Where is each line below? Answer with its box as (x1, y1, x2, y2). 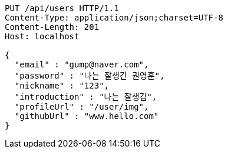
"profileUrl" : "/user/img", (14, 102, 149, 111)
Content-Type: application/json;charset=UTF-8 (5, 13, 223, 22)
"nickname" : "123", (14, 81, 110, 90)
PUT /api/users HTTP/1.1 (5, 4, 119, 13)
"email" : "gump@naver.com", (14, 60, 149, 69)
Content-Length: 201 (5, 22, 100, 32)
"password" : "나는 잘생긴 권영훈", (14, 71, 165, 80)
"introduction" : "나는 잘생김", (14, 92, 157, 101)
